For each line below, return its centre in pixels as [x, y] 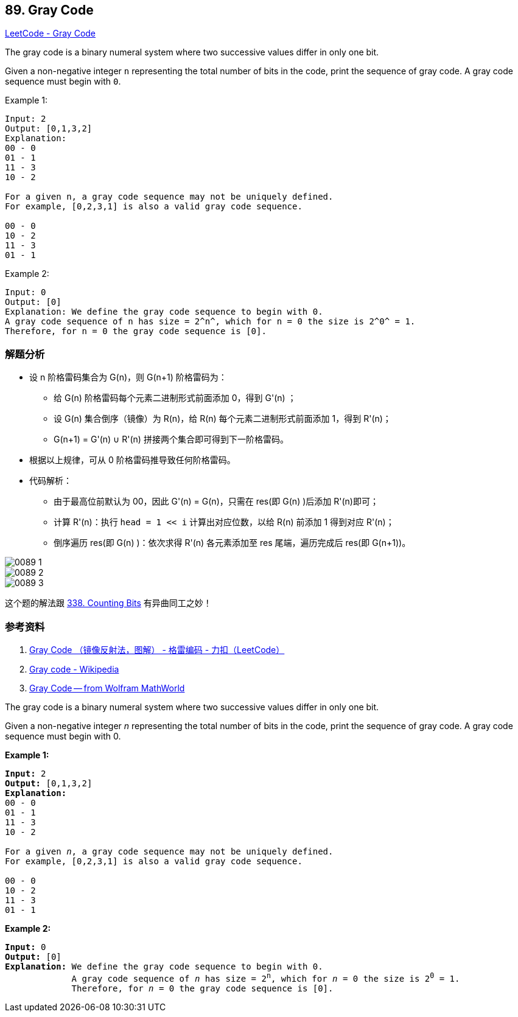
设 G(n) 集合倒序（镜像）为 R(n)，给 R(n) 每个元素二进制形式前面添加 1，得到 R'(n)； [222, 419]
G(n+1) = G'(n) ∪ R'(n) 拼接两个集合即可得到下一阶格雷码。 [171, 439]
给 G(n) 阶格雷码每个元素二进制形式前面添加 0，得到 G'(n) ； [175, 398]
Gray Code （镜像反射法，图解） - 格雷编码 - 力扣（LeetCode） [157, 649]
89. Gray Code [49, 10]
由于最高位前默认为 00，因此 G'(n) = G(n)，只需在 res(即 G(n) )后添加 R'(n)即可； [216, 502]
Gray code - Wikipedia [74, 669]
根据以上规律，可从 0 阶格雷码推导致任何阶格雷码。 [132, 460]
